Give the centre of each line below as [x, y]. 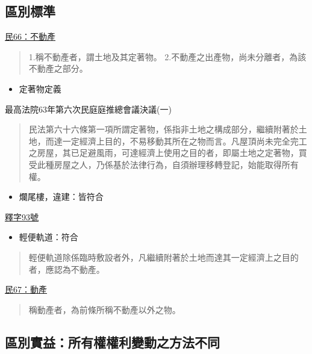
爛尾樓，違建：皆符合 [61, 197]
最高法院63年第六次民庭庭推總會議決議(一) [88, 109]
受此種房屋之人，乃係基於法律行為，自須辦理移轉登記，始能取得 [155, 164]
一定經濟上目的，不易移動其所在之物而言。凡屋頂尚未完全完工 [185, 141]
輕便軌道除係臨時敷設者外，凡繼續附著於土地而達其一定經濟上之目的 [164, 257]
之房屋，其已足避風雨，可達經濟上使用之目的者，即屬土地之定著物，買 [168, 153]
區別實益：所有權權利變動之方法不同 [112, 342]
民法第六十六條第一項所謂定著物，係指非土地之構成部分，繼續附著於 [164, 129]
